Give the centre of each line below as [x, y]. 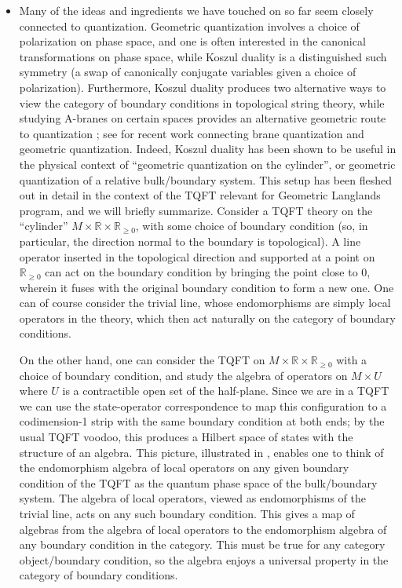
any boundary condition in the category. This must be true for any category [202, 544]
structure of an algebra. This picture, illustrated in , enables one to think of [201, 452]
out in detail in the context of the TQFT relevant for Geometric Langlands [200, 195]
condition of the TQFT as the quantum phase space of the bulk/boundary [198, 482]
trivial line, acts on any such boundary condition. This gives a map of [187, 513]
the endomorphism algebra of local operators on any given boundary [184, 467]
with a [352, 360]
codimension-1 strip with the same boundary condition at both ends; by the [202, 421]
